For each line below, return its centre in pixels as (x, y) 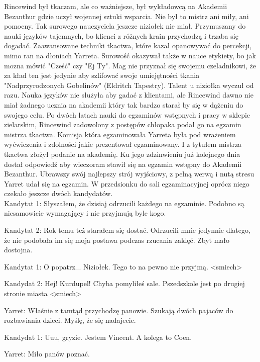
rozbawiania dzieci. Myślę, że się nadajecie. (70, 320)
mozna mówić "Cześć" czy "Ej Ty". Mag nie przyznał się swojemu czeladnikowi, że (130, 65)
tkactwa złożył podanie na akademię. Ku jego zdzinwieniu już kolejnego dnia (122, 154)
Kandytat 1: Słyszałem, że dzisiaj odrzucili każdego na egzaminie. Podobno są (124, 203)
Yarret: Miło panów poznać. (47, 354)
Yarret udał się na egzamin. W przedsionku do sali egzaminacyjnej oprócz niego (127, 183)
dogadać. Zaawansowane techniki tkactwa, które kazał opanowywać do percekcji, (128, 46)
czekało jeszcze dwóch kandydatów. (58, 193)
